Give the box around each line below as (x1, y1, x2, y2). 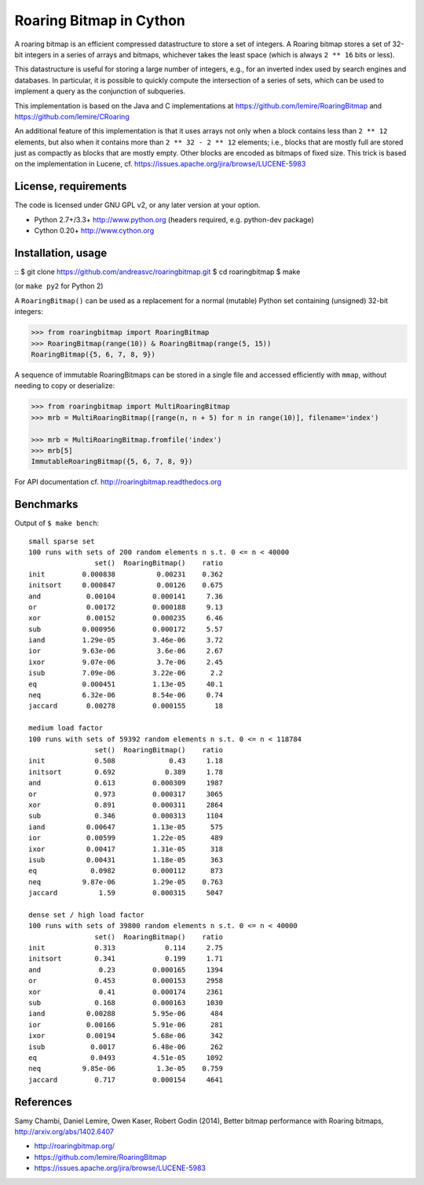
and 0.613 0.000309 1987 (28, 778, 224, 788)
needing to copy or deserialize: (14, 381, 115, 390)
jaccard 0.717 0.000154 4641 (28, 1075, 224, 1084)
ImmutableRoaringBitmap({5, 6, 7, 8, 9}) (31, 457, 193, 466)
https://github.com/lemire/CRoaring (14, 112, 130, 121)
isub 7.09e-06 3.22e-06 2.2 (28, 668, 224, 678)
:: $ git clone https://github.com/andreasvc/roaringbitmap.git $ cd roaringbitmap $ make (14, 267, 301, 276)
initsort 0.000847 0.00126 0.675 (28, 581, 224, 590)
